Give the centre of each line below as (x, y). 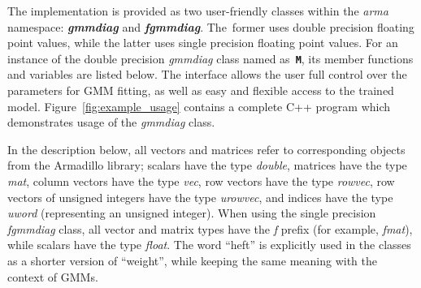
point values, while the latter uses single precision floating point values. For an (203, 43)
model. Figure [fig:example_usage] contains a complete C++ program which (199, 106)
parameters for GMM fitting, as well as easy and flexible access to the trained (201, 90)
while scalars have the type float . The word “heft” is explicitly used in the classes (209, 245)
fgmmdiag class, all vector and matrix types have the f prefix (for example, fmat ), (210, 228)
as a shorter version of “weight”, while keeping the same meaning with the (192, 260)
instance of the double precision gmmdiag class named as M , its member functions (210, 58)
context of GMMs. (53, 276)
